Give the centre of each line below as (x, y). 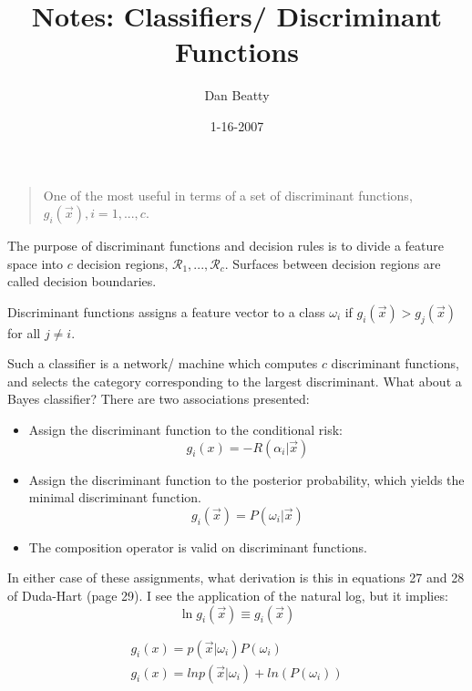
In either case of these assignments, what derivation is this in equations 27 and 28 (236, 578)
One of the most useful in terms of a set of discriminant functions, (228, 195)
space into (36, 263)
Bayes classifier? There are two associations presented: (159, 399)
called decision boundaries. (82, 281)
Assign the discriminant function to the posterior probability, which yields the (246, 479)
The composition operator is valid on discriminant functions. (198, 547)
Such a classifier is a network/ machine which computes (163, 363)
